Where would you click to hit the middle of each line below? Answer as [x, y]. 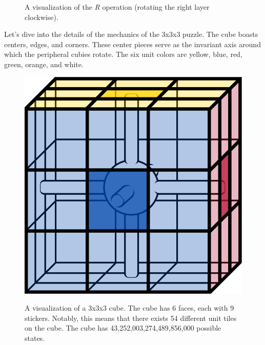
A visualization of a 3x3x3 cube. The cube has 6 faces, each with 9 [129, 308]
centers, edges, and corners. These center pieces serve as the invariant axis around [132, 44]
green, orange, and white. [44, 64]
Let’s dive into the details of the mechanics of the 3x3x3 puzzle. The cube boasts [131, 34]
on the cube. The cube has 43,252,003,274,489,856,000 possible [123, 328]
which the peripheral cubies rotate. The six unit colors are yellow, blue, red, [123, 54]
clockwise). [42, 17]
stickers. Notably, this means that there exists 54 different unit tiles [131, 318]
